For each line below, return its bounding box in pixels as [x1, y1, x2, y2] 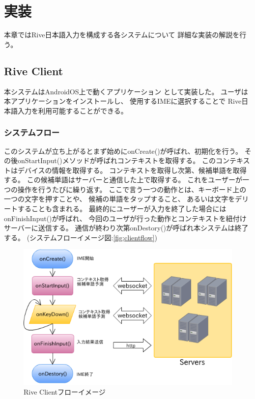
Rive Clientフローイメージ [24, 387, 106, 397]
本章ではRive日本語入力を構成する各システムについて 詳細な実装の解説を [4, 29, 240, 40]
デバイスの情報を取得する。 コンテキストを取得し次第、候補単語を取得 [17, 165, 247, 175]
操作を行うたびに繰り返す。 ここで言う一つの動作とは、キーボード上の [17, 184, 247, 194]
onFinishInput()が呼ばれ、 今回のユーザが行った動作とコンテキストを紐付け [4, 213, 247, 223]
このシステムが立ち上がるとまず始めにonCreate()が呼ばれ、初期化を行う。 [4, 145, 243, 156]
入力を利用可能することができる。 [17, 105, 128, 115]
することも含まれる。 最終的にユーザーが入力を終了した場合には [17, 203, 227, 214]
